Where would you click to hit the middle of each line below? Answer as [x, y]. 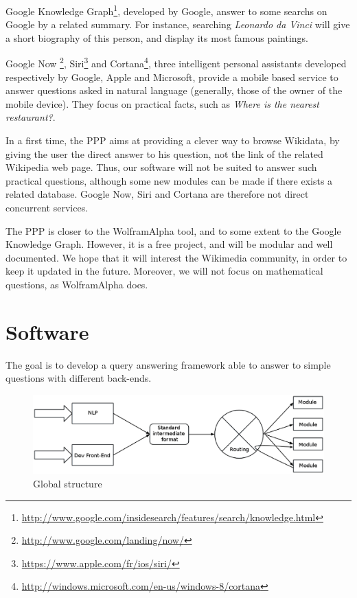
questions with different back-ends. [79, 378]
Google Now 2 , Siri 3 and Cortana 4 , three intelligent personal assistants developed [176, 62]
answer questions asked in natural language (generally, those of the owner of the [174, 90]
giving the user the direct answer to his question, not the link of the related [164, 153]
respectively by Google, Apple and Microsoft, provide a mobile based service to [172, 77]
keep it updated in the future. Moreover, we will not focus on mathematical [164, 271]
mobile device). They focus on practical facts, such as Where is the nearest [162, 103]
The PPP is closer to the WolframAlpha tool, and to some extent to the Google [173, 230]
